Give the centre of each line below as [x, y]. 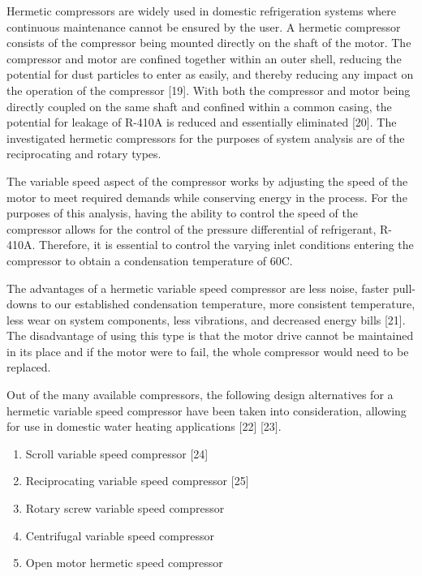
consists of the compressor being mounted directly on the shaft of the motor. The [209, 43]
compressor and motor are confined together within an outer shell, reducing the [204, 58]
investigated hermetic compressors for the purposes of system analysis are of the [206, 138]
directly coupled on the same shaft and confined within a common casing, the [199, 106]
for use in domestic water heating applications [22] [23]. [144, 426]
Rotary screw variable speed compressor [125, 508]
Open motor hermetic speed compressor [124, 563]
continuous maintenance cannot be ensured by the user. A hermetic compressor [204, 26]
